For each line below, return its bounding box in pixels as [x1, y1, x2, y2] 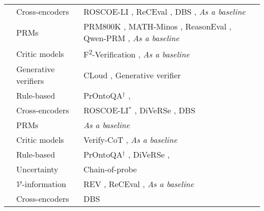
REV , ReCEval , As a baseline [83, 178, 194, 190]
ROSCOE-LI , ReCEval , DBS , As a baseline [83, 6, 246, 17]
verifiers [16, 75, 44, 87]
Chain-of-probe [83, 163, 137, 175]
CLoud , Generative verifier [83, 69, 181, 81]
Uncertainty [16, 163, 58, 175]
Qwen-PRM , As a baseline [83, 32, 180, 44]
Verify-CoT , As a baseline [83, 134, 178, 146]
